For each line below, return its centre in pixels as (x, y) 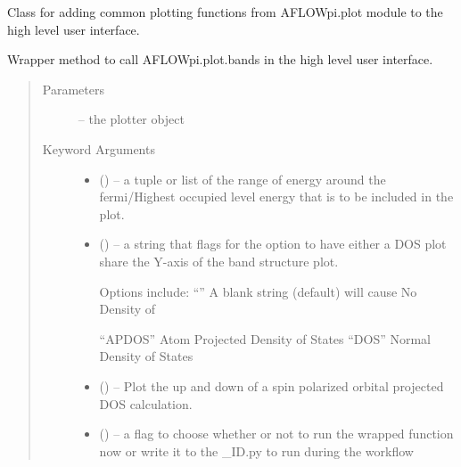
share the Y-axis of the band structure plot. (219, 261)
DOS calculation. (146, 403)
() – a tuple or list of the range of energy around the (243, 179)
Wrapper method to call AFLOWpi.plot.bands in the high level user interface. (220, 59)
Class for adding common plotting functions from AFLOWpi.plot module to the (225, 12)
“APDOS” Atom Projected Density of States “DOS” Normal (265, 338)
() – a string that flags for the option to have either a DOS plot (273, 244)
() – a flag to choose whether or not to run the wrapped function (276, 434)
